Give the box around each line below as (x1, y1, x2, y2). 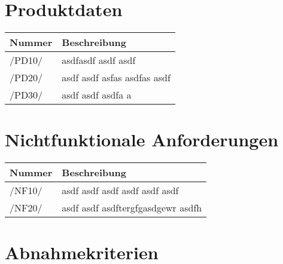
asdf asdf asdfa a (62, 88, 132, 102)
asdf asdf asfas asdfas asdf (62, 70, 171, 85)
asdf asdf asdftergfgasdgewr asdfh (62, 201, 202, 215)
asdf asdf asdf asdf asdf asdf (62, 183, 179, 198)
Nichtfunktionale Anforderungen (5, 127, 279, 152)
